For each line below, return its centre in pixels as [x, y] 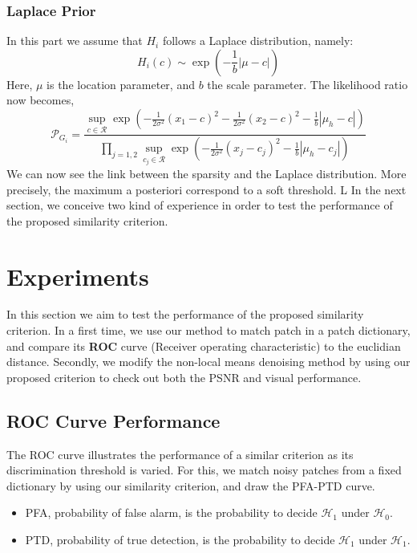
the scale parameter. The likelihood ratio [308, 84]
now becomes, [40, 100]
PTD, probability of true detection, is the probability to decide [180, 539]
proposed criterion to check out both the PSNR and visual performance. [184, 377]
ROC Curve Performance [113, 420]
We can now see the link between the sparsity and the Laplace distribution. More [206, 173]
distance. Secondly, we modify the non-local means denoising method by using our [208, 362]
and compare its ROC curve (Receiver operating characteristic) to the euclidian [204, 346]
